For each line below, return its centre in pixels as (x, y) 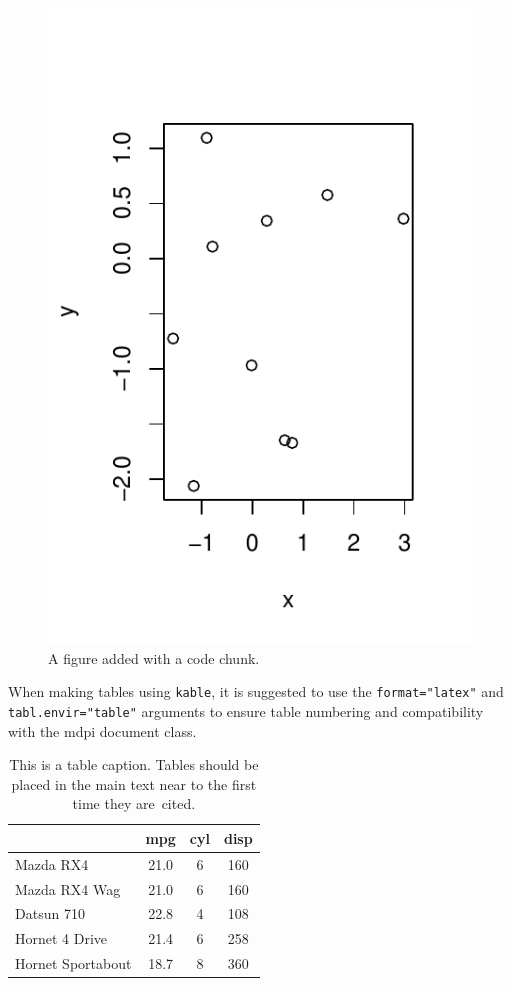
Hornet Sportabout (73, 963)
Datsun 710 (50, 913)
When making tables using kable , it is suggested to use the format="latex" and (256, 691)
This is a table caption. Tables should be (134, 764)
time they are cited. (134, 803)
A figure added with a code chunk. (154, 657)
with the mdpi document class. (102, 730)
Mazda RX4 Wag (68, 888)
